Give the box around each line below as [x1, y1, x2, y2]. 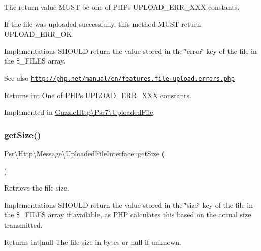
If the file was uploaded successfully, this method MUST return [4, 18, 201, 29]
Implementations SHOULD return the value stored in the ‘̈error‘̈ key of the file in [4, 45, 257, 56]
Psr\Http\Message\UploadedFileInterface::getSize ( [4, 148, 165, 159]
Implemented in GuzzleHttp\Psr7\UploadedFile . [4, 107, 155, 117]
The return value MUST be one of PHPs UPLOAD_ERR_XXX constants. [4, 2, 240, 12]
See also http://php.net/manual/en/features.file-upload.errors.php [4, 72, 235, 83]
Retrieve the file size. [4, 182, 69, 193]
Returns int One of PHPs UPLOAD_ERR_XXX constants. [4, 89, 191, 100]
